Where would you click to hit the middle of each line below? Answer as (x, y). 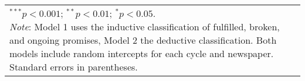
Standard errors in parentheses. (74, 67)
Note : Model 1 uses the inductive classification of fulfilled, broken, (145, 27)
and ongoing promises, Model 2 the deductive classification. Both (143, 40)
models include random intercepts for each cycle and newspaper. (142, 53)
